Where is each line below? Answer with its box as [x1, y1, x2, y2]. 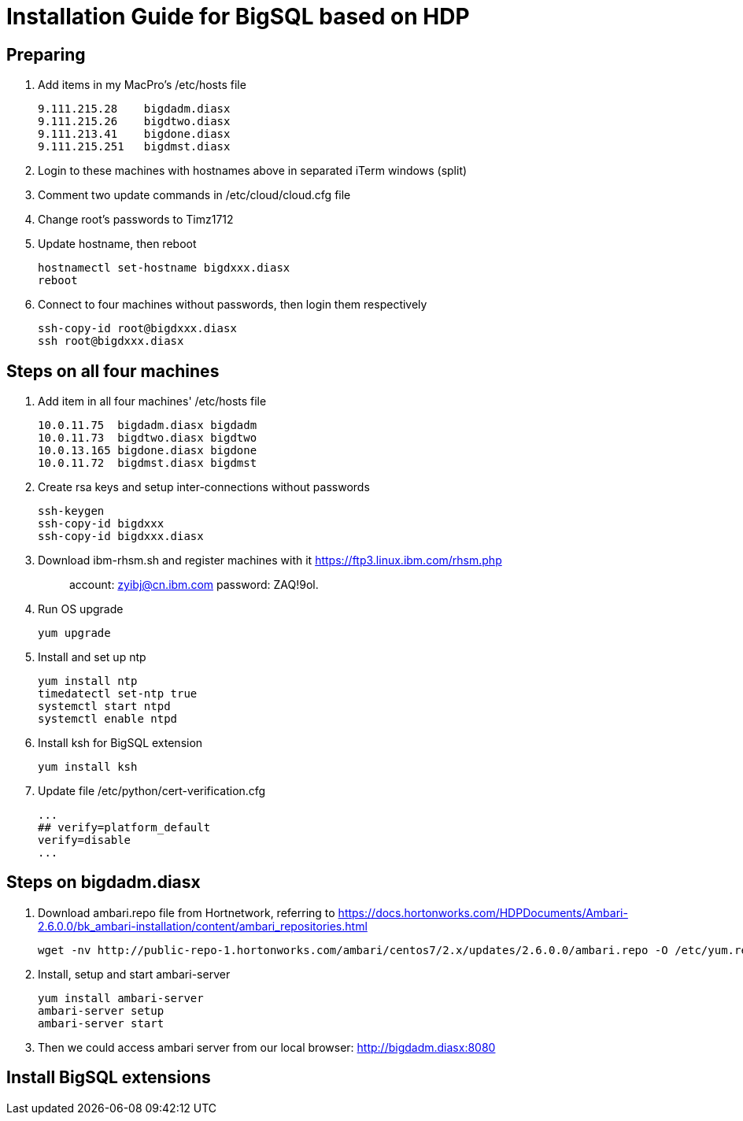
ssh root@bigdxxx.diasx [38, 335, 184, 348]
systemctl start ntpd [38, 700, 171, 713]
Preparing [6, 44, 86, 65]
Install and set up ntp [38, 650, 146, 664]
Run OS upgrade [38, 602, 124, 616]
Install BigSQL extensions [6, 1067, 211, 1088]
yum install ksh [38, 760, 138, 774]
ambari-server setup [38, 1004, 164, 1017]
